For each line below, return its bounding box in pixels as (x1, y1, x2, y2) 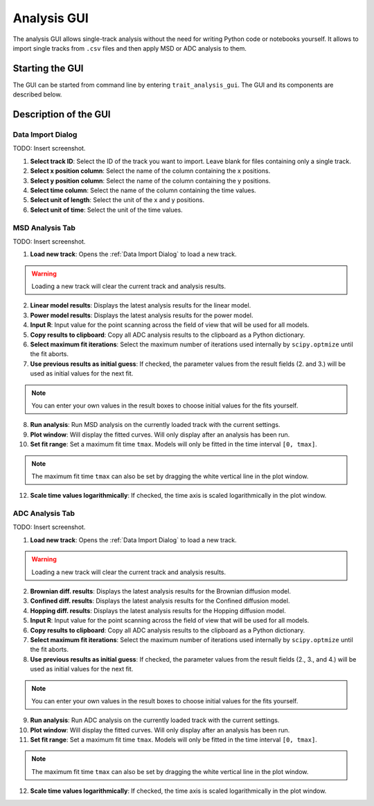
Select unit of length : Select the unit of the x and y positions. (30, 196, 204, 204)
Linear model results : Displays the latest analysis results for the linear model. (30, 301, 251, 310)
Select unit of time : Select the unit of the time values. (30, 205, 183, 214)
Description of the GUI (12, 108, 111, 121)
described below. (12, 90, 62, 99)
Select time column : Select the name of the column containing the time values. (30, 186, 256, 194)
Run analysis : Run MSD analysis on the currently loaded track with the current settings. (30, 421, 280, 429)
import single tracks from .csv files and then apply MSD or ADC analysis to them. (12, 44, 247, 52)
